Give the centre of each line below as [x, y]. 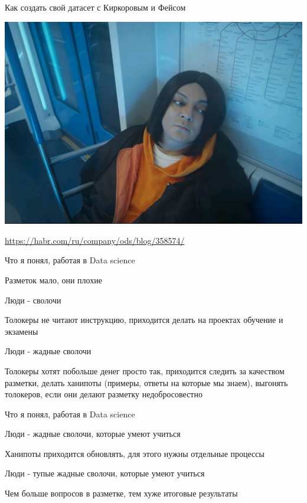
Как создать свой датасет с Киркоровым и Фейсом [95, 7]
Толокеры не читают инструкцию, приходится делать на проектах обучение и [144, 320]
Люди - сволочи [33, 300]
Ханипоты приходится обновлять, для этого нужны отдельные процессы [135, 453]
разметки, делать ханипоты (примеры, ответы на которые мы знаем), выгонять [146, 382]
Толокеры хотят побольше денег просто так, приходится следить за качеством [145, 370]
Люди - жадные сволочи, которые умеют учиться [93, 434]
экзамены [22, 331]
